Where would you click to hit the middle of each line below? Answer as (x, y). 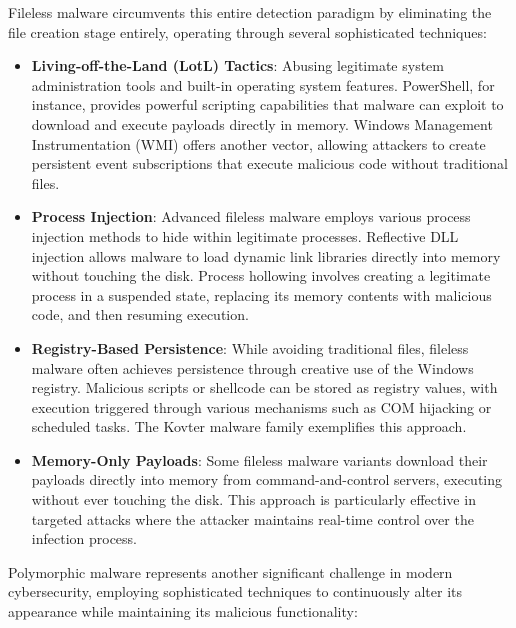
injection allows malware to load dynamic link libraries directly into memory (266, 255)
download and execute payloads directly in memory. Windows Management (262, 123)
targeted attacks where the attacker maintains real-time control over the (252, 518)
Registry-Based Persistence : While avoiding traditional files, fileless (250, 347)
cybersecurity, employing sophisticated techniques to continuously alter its (235, 591)
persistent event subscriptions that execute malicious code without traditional (269, 163)
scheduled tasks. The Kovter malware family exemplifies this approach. (249, 426)
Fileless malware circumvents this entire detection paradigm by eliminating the (250, 12)
